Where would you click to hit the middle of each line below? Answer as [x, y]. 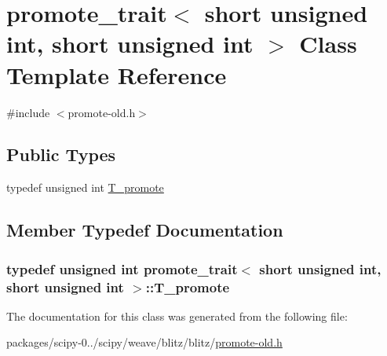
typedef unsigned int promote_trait [122, 268]
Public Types [61, 154]
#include [28, 112]
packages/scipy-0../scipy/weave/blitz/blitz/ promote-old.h [144, 342]
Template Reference [117, 74]
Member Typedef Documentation [145, 230]
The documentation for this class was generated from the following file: [177, 316]
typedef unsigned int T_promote [85, 187]
